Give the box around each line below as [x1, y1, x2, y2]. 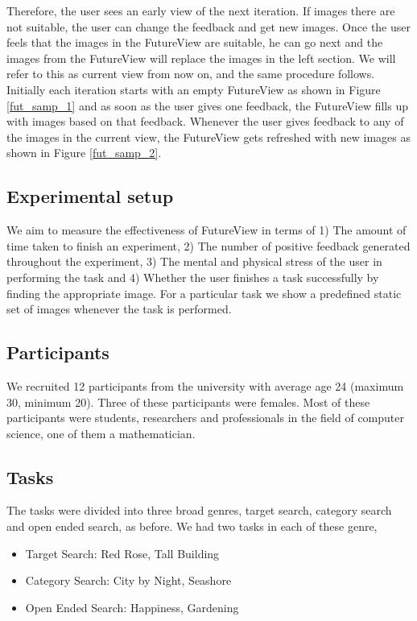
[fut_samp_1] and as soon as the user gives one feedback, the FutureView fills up [6, 97, 408, 114]
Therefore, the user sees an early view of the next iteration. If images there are [6, 2, 395, 19]
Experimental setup [6, 184, 174, 209]
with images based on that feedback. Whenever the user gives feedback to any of [6, 113, 404, 130]
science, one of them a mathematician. [6, 424, 196, 441]
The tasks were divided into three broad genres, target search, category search [6, 502, 392, 519]
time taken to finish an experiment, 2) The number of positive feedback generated [6, 237, 411, 254]
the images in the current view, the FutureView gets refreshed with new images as [6, 128, 411, 145]
